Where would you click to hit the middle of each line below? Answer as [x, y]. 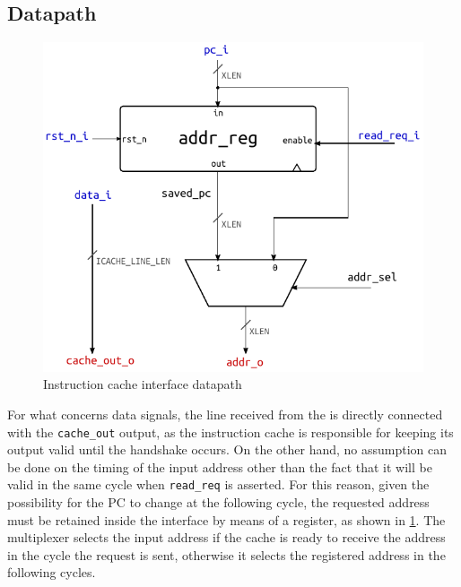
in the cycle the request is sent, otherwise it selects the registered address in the [226, 554]
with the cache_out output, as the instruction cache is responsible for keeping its [230, 432]
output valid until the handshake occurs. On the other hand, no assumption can [227, 449]
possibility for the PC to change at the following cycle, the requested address [218, 502]
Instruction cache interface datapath [143, 384]
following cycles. [52, 572]
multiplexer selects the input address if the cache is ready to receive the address [226, 537]
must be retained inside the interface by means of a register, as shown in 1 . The [226, 519]
